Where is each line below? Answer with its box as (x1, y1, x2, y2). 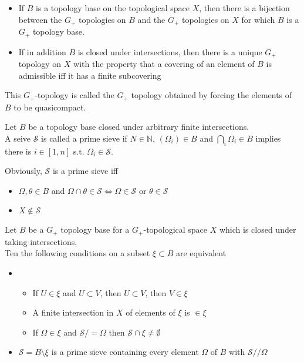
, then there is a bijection (199, 2, 290, 14)
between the (18, 13, 62, 25)
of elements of (126, 306, 175, 319)
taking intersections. (5, 235, 77, 247)
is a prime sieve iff (52, 165, 118, 177)
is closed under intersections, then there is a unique (77, 45, 262, 58)
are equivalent (175, 247, 227, 259)
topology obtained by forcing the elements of (131, 89, 292, 101)
